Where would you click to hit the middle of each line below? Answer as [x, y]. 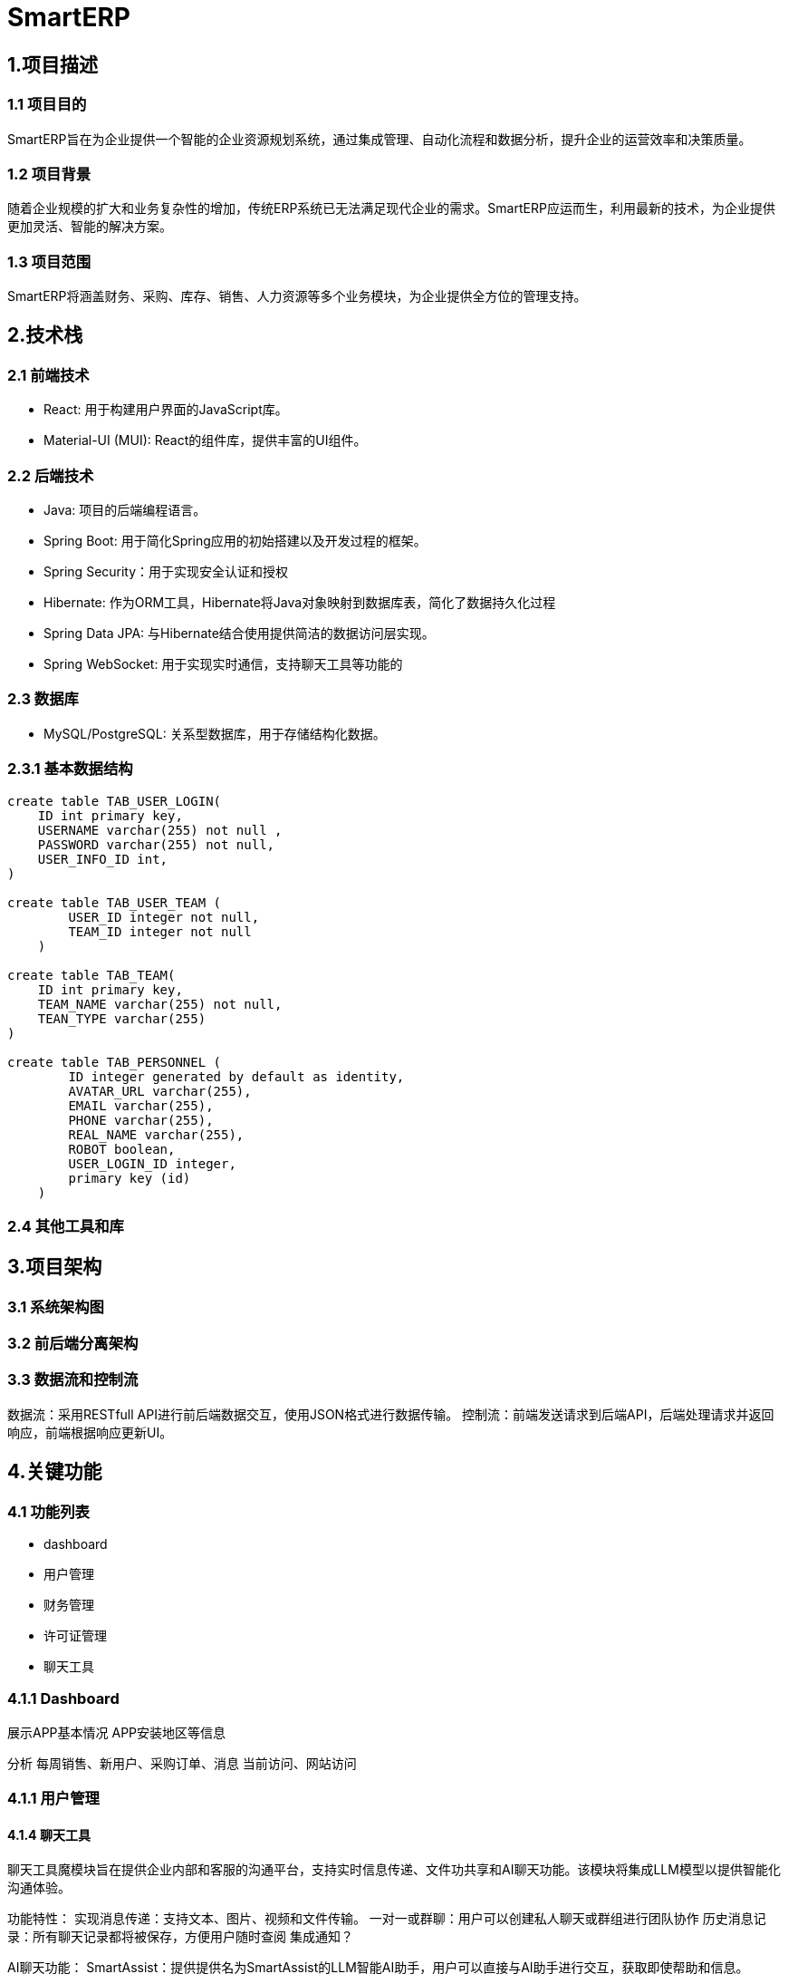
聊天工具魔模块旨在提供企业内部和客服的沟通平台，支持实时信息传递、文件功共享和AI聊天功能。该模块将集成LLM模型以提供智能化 [394, 1870]
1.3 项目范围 [49, 261]
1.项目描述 [53, 64]
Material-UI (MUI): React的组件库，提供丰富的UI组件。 [205, 440]
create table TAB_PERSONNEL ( [115, 1062]
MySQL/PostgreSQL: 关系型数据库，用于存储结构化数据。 [215, 733]
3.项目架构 [55, 1267]
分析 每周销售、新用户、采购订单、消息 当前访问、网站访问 [182, 1763]
